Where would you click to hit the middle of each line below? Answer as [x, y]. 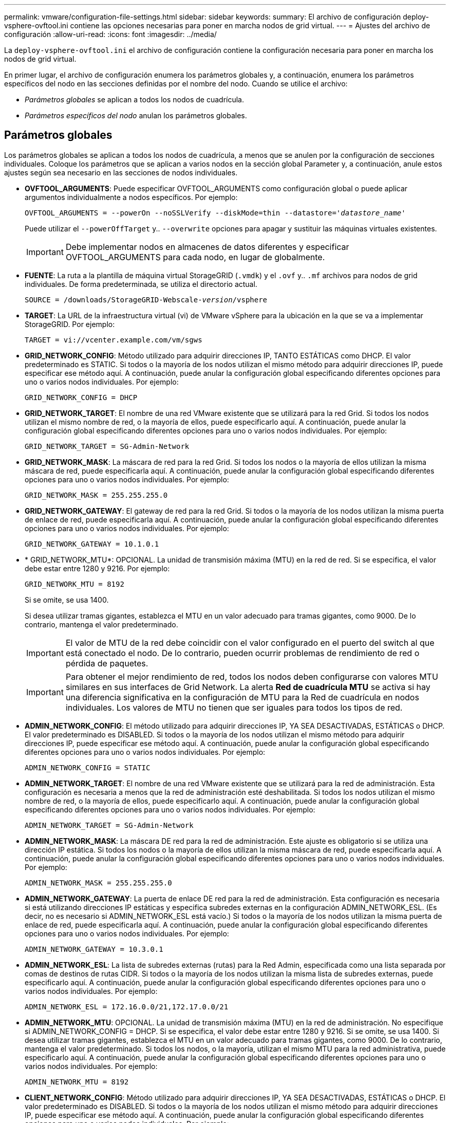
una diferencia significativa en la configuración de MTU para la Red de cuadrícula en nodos [242, 697]
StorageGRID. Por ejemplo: [70, 324]
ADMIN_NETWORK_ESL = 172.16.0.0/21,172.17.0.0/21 [127, 1007]
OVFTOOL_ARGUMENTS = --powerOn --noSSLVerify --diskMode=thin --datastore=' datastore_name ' [215, 213]
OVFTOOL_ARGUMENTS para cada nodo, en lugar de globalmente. [195, 257]
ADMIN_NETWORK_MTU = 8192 [77, 1082]
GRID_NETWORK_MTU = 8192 [74, 584]
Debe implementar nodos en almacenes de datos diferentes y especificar [207, 247]
